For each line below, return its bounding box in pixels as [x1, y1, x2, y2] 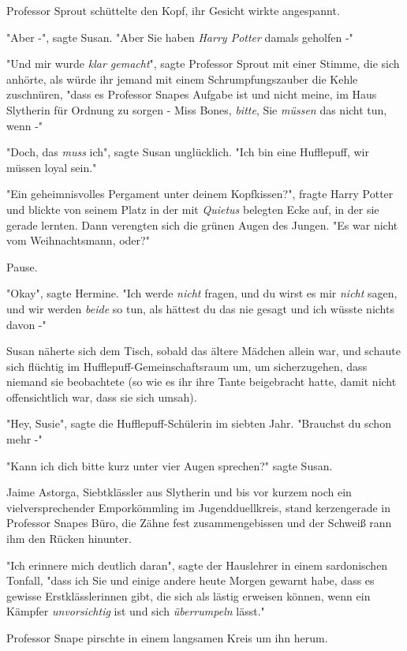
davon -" [6, 316, 47, 332]
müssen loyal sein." [6, 159, 97, 175]
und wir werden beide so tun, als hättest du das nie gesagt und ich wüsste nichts [6, 300, 394, 316]
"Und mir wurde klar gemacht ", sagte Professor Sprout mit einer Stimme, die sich [6, 55, 400, 72]
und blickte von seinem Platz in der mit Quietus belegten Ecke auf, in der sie [6, 200, 379, 217]
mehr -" [6, 431, 43, 447]
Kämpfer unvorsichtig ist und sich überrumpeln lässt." [6, 603, 265, 619]
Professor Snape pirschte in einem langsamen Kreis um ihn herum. [6, 630, 328, 645]
